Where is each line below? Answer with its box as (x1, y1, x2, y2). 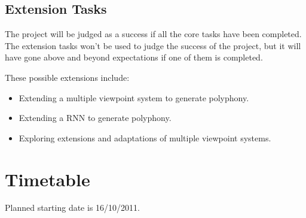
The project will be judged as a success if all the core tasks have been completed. (5, 28, 302, 40)
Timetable (5, 166, 90, 191)
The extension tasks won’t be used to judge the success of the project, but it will (5, 39, 301, 52)
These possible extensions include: (5, 71, 130, 83)
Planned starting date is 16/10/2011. (5, 201, 140, 214)
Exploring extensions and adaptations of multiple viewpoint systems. (19, 131, 271, 144)
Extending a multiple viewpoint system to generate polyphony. (19, 91, 249, 104)
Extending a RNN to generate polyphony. (19, 111, 172, 124)
